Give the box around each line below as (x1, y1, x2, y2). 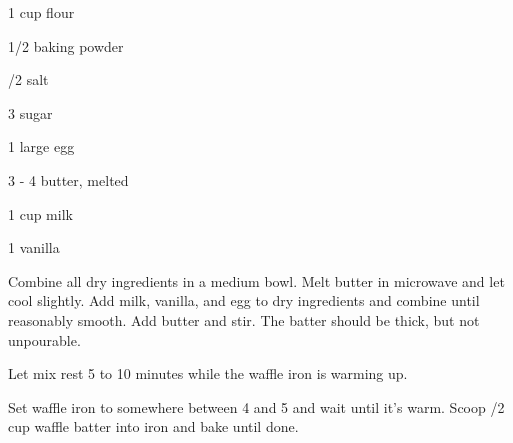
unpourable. (8, 329, 81, 350)
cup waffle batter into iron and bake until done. (8, 416, 299, 437)
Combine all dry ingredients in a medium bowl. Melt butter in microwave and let (8, 270, 505, 291)
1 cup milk (8, 203, 73, 224)
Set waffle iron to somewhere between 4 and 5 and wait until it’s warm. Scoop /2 (8, 396, 505, 417)
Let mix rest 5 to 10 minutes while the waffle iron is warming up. (8, 363, 408, 384)
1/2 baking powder (8, 35, 124, 56)
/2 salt (8, 69, 49, 90)
